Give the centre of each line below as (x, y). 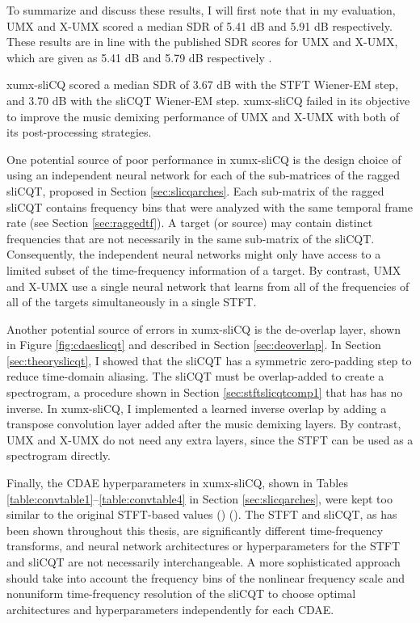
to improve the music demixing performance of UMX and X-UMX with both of (203, 116)
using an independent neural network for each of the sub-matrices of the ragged (203, 175)
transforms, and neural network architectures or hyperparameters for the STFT (204, 546)
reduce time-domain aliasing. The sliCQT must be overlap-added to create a (195, 376)
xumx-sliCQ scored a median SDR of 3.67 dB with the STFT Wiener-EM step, (203, 84)
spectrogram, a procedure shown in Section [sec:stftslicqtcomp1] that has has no (205, 392)
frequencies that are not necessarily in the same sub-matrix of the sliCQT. (191, 238)
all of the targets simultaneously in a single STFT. (132, 302)
